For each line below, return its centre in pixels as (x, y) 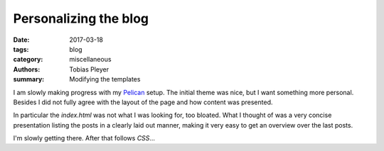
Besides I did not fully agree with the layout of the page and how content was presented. (143, 102)
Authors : (27, 69)
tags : (21, 49)
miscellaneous (90, 60)
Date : (21, 40)
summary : (29, 79)
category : (28, 60)
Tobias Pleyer (89, 69)
